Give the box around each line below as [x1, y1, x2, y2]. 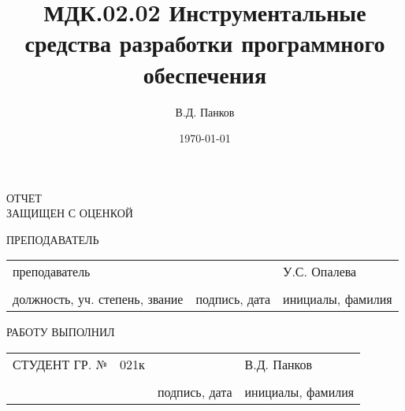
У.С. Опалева [283, 262, 357, 281]
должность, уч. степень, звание [13, 290, 184, 309]
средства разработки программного [24, 27, 385, 59]
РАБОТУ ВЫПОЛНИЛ [6, 324, 115, 340]
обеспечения [143, 57, 267, 90]
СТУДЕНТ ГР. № [13, 355, 108, 374]
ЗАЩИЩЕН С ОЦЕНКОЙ [6, 205, 133, 221]
